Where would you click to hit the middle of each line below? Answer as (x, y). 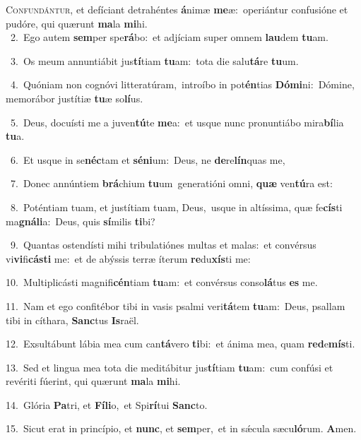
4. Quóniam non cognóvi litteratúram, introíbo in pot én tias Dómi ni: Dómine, (182, 84)
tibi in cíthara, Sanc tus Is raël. (72, 320)
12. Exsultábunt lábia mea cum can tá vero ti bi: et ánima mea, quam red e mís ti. (180, 344)
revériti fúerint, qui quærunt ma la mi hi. (93, 381)
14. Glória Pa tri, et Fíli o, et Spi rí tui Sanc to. (107, 404)
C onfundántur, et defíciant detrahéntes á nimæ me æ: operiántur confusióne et (177, 9)
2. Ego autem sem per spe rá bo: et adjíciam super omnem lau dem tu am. (169, 37)
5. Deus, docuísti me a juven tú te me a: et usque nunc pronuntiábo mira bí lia (177, 122)
